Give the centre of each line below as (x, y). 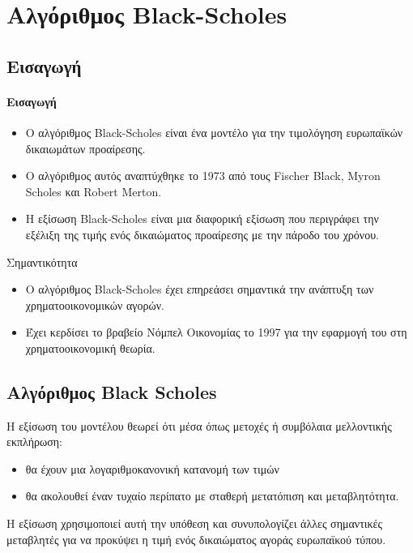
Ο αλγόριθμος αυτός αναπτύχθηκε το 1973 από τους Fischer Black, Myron (203, 176)
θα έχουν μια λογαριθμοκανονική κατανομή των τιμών (152, 468)
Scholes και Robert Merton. (94, 191)
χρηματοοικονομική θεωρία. (90, 347)
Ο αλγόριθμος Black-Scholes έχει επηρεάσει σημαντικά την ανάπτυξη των (200, 289)
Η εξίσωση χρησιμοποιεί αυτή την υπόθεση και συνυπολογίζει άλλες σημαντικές (195, 523)
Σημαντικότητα (42, 261)
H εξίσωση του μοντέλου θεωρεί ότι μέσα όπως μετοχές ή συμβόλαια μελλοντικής (199, 425)
